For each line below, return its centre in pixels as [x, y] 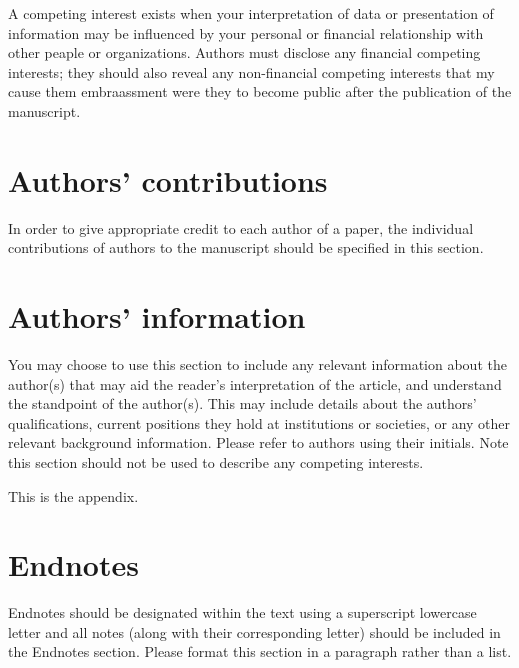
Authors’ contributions [168, 179]
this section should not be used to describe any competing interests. [216, 461]
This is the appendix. [73, 495]
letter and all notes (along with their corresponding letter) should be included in [254, 631]
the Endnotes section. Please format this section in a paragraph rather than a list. [260, 651]
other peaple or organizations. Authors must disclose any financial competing [244, 52]
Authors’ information [157, 316]
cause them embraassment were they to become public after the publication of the [260, 91]
